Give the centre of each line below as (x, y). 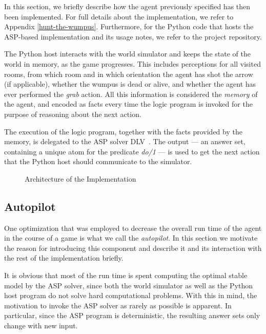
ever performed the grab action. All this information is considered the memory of (131, 94)
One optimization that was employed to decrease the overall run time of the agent (133, 228)
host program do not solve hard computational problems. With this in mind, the (131, 295)
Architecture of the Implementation (80, 178)
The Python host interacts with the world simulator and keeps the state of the (127, 54)
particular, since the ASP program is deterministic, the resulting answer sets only (132, 315)
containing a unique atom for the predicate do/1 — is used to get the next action (132, 151)
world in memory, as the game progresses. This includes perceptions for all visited (132, 63)
